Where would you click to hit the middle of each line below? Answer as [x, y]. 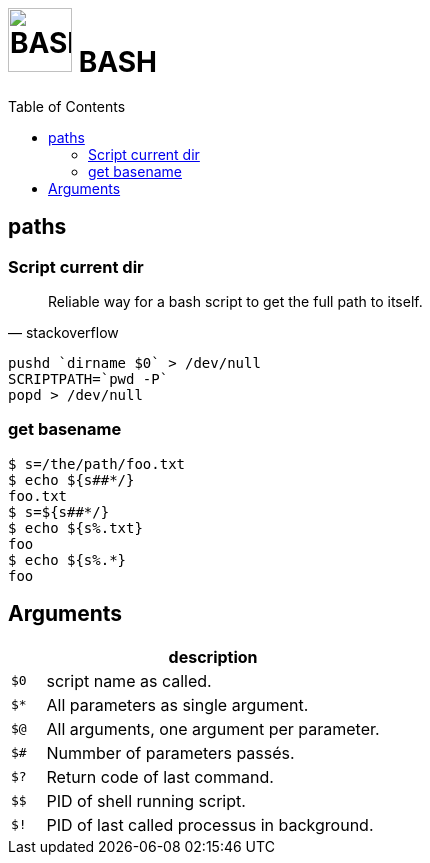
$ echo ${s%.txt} [75, 527]
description [213, 656]
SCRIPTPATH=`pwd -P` [88, 378]
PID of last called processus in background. [210, 824]
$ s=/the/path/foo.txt [97, 463]
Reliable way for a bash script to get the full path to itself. [235, 301]
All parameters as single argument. [177, 704]
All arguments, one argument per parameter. [213, 728]
